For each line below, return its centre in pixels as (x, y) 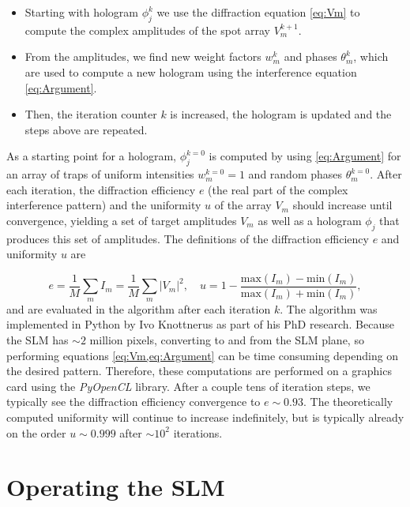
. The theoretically (348, 402)
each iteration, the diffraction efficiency (101, 189)
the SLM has (38, 339)
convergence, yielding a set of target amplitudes (122, 220)
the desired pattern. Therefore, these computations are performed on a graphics (199, 371)
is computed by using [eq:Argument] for (305, 156)
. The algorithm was (329, 308)
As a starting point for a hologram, (91, 156)
